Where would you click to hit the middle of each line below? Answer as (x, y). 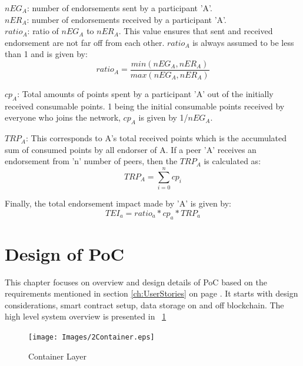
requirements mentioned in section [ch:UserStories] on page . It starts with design (151, 293)
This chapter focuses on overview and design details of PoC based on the (136, 282)
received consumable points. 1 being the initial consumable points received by (145, 106)
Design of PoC (64, 253)
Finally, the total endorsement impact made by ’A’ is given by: (118, 203)
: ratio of (43, 31)
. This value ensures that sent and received (196, 31)
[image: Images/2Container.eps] (91, 337)
